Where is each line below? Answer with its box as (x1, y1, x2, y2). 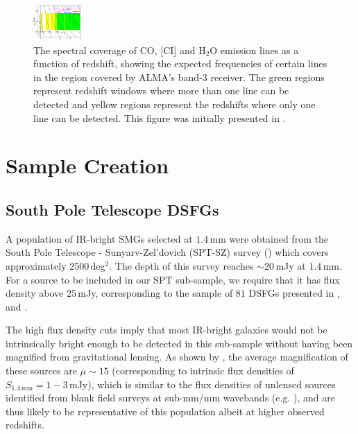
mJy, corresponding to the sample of (78, 286, 233, 300)
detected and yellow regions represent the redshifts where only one (33, 96, 316, 111)
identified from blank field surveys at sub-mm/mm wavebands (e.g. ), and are (6, 390, 335, 405)
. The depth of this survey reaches (109, 258, 254, 272)
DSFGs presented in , (248, 286, 340, 300)
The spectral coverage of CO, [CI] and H (33, 42, 206, 57)
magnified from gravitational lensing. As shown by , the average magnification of (6, 349, 348, 364)
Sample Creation (6, 151, 169, 180)
